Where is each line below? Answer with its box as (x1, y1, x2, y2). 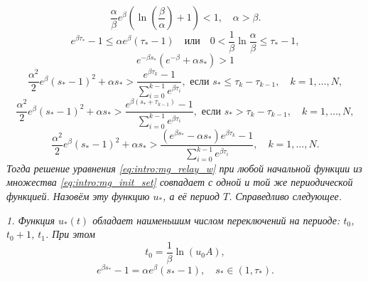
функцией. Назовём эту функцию (6, 188, 150, 203)
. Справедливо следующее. (229, 188, 342, 203)
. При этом (45, 226, 95, 241)
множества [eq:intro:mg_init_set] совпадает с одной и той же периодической (6, 174, 353, 189)
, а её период (163, 188, 220, 203)
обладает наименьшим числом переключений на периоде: (92, 212, 340, 227)
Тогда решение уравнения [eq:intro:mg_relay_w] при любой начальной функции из (6, 160, 362, 175)
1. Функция (6, 212, 55, 227)
